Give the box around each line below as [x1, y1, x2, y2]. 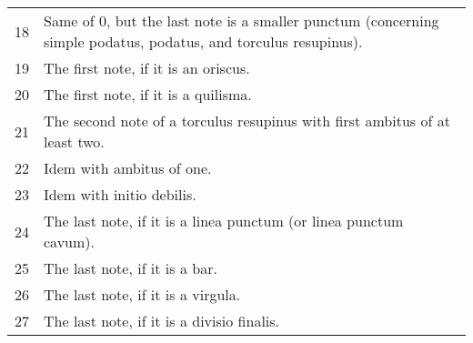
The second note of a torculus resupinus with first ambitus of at [44, 110, 450, 131]
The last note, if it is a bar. [44, 257, 217, 278]
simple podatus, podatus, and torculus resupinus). [44, 31, 363, 52]
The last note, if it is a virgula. [44, 284, 241, 305]
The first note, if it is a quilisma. [44, 84, 252, 105]
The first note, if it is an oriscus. [44, 57, 250, 78]
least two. [44, 131, 105, 152]
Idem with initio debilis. [44, 184, 196, 205]
